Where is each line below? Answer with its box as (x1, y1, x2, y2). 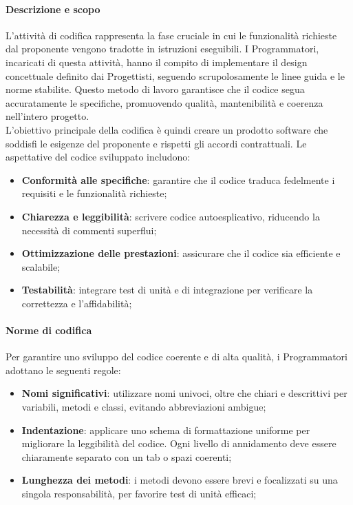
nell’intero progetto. (6, 109, 89, 123)
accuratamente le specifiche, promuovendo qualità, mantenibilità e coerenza (6, 95, 323, 110)
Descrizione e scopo (6, 1, 100, 16)
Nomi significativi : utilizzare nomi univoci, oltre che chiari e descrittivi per (21, 386, 347, 400)
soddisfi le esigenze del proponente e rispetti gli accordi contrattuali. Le (6, 136, 307, 150)
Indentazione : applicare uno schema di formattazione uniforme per (21, 422, 310, 437)
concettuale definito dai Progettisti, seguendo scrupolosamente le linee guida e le (6, 68, 345, 83)
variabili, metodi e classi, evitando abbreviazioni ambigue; (21, 400, 266, 414)
